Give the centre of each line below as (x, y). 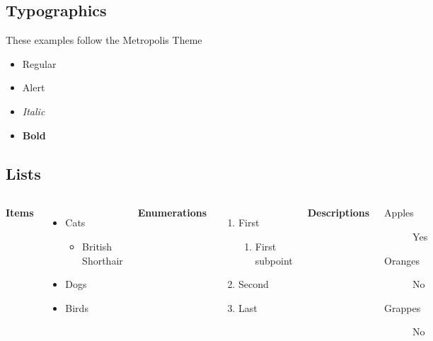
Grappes (403, 307)
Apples (399, 213)
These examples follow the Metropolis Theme (104, 40)
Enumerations (172, 213)
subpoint (274, 260)
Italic (34, 111)
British (97, 246)
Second (253, 284)
